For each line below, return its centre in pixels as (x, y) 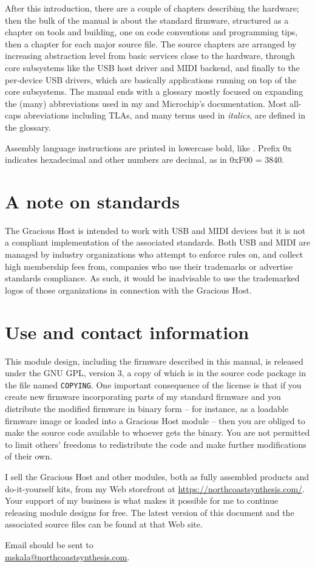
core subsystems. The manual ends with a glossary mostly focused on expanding (154, 91)
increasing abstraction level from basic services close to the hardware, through (150, 56)
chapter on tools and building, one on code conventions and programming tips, (151, 32)
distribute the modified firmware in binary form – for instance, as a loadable (147, 408)
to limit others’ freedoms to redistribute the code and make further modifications (156, 444)
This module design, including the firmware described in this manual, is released (154, 361)
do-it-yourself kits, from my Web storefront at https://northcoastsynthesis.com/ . (155, 488)
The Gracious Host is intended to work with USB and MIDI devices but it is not (155, 230)
